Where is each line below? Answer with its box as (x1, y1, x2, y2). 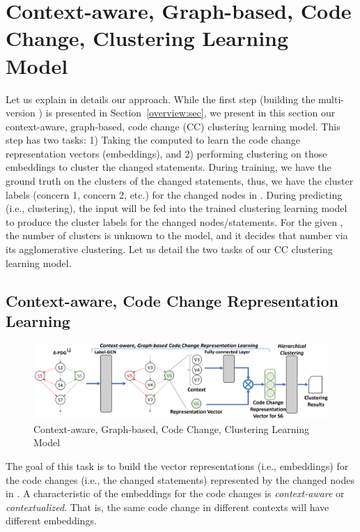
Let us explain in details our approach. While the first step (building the (6, 91, 315, 106)
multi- (318, 91, 344, 106)
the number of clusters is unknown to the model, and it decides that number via (6, 228, 348, 243)
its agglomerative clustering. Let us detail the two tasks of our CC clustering (6, 242, 333, 257)
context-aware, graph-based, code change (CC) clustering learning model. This (6, 119, 341, 133)
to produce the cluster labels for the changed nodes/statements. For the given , (6, 214, 343, 229)
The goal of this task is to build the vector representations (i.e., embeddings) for (6, 459, 349, 473)
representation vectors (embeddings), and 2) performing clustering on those (6, 146, 327, 160)
